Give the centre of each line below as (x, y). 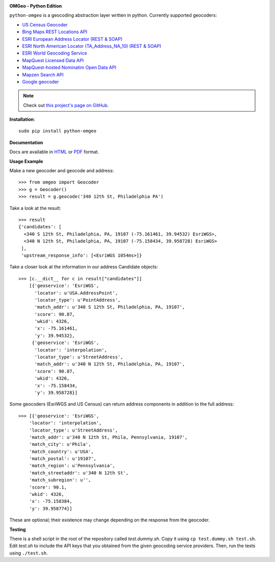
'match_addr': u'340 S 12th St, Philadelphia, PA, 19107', (110, 307)
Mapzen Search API (43, 74)
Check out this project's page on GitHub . (66, 105)
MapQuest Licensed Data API (53, 60)
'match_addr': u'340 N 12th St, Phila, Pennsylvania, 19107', (108, 437)
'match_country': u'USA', (61, 451)
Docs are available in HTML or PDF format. (54, 152)
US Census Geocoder (45, 24)
